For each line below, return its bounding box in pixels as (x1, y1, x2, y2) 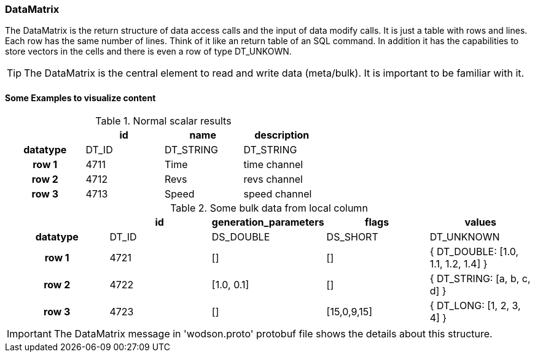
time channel (243, 158, 303, 171)
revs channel (243, 172, 303, 185)
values (464, 215, 497, 228)
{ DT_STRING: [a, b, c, (429, 272, 531, 285)
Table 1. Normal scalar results (95, 114, 232, 127)
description (254, 128, 310, 141)
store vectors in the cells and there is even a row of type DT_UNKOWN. (5, 46, 292, 57)
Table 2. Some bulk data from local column (170, 201, 368, 214)
